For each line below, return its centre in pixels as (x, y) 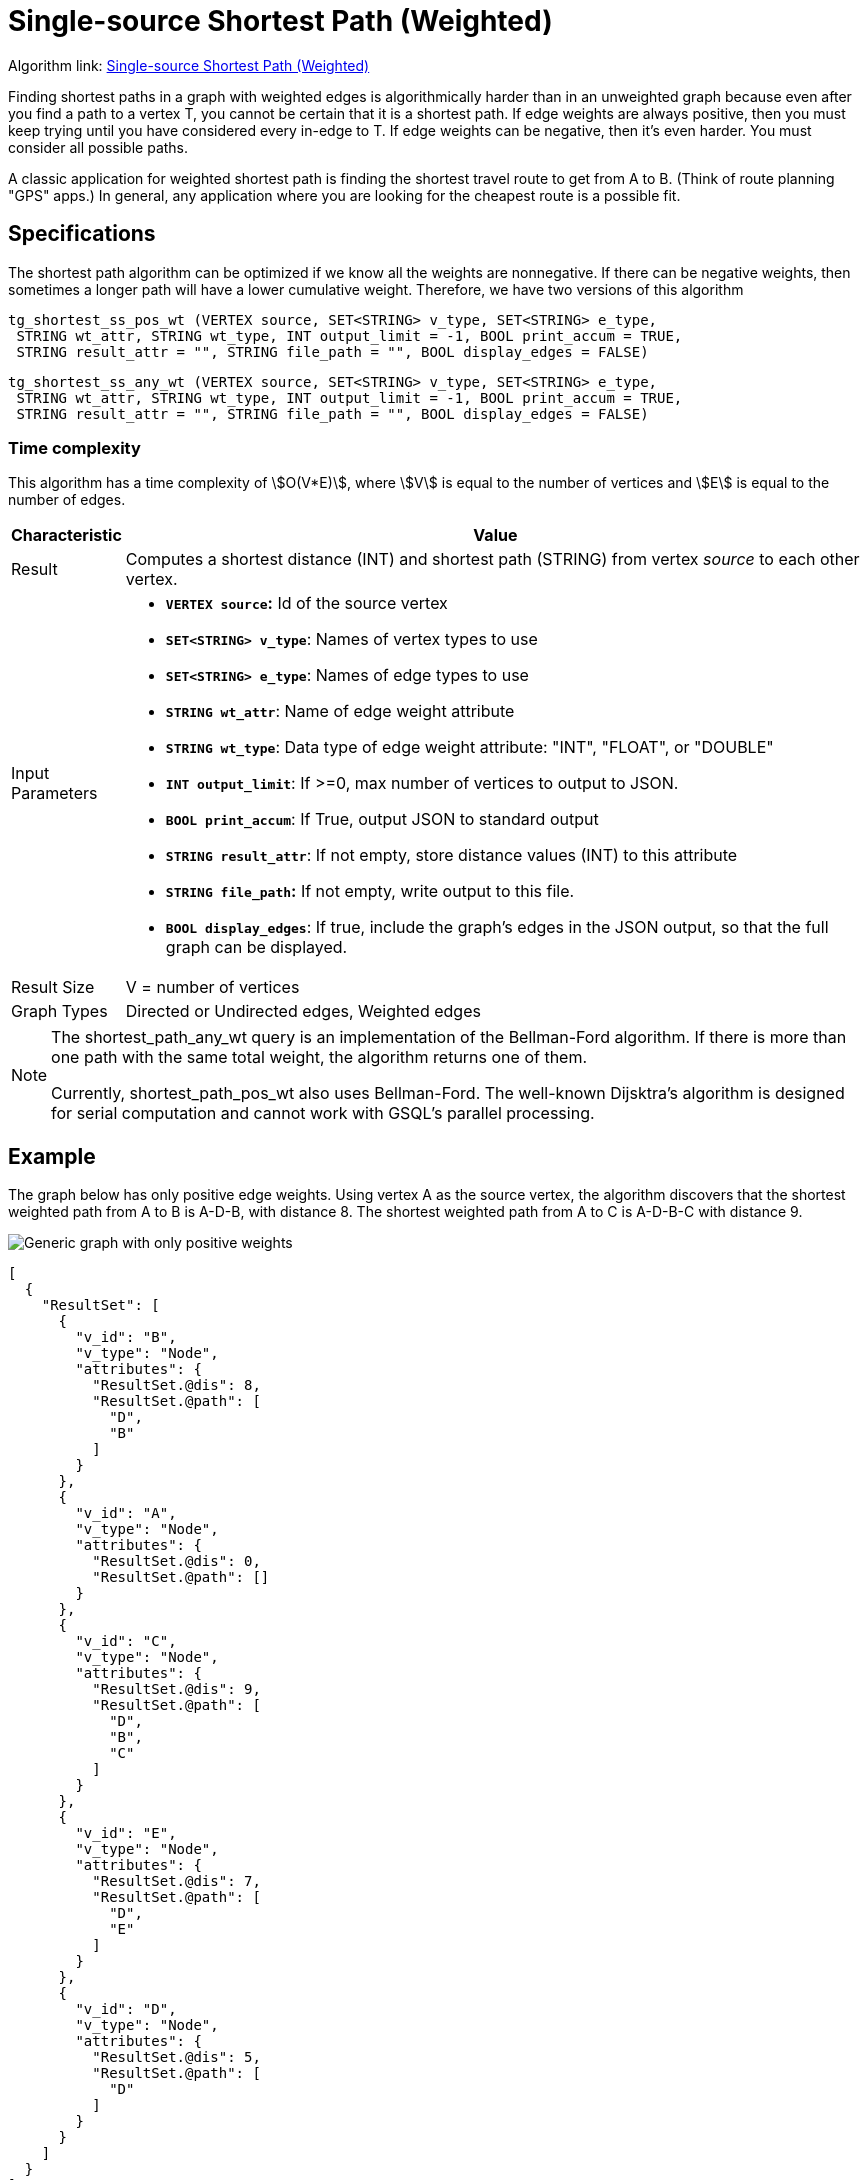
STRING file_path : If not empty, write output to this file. (370, 891)
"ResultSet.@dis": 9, (176, 1689)
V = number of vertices (212, 987)
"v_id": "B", (126, 1337)
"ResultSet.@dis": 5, (176, 2057)
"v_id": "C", (126, 1641)
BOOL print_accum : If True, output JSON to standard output (382, 819)
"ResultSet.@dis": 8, (176, 1385)
